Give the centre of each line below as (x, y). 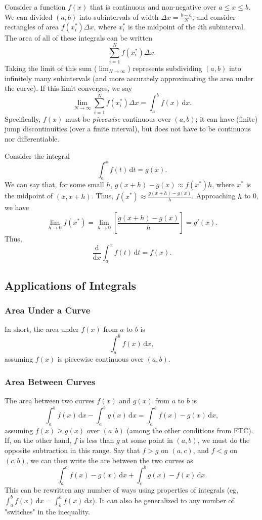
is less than (97, 440)
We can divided (29, 16)
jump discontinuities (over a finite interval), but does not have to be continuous (128, 129)
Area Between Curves (50, 381)
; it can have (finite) (227, 118)
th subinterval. (223, 27)
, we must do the (224, 440)
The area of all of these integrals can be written (78, 38)
